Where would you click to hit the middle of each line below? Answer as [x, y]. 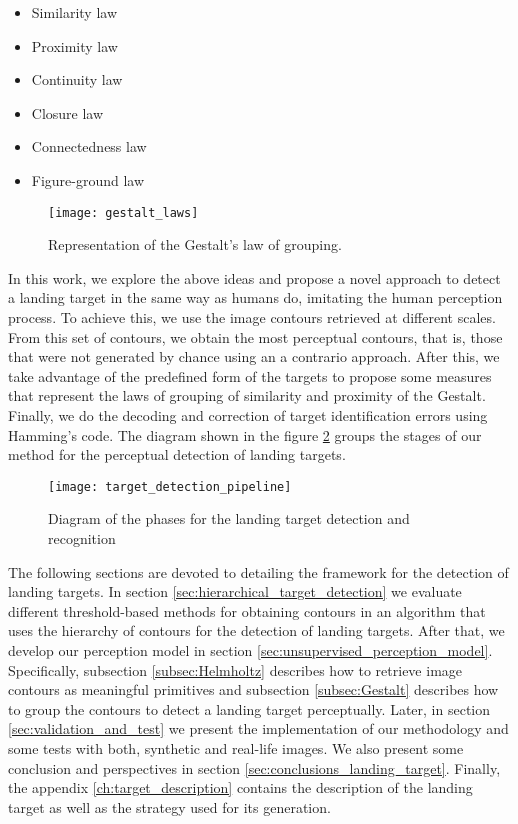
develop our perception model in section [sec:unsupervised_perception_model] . [250, 649]
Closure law [67, 112]
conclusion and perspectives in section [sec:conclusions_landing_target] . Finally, [254, 767]
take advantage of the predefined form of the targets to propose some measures [250, 375]
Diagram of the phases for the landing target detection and [229, 518]
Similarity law [74, 12]
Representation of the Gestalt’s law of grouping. [195, 244]
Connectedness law [89, 146]
